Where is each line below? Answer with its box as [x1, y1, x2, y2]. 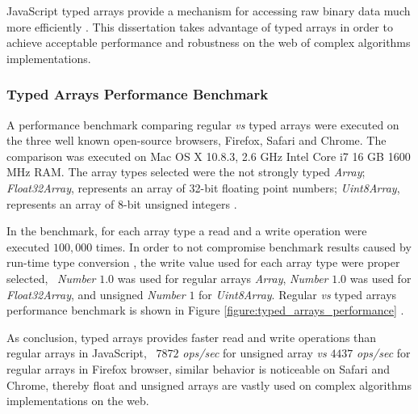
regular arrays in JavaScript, [6, 344, 147, 361]
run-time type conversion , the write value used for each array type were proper [6, 254, 400, 271]
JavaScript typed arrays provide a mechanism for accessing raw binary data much [6, 2, 411, 19]
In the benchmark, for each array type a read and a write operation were [6, 222, 367, 239]
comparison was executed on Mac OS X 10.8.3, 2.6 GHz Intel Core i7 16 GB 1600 [6, 147, 411, 164]
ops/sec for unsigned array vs [182, 344, 327, 361]
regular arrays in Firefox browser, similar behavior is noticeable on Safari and [6, 360, 390, 377]
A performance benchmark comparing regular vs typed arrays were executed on [6, 116, 399, 133]
